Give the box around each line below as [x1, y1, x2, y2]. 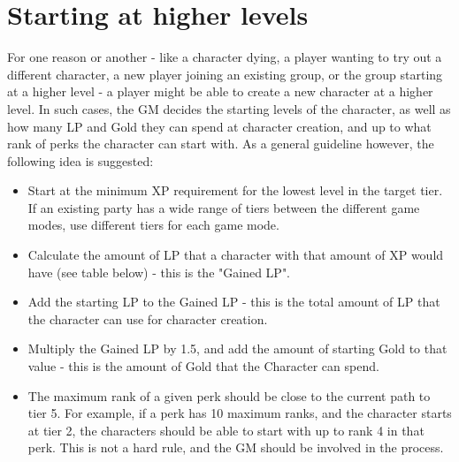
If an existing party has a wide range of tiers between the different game [27, 198, 420, 216]
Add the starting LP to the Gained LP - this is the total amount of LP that [27, 292, 440, 311]
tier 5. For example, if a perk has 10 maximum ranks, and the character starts [27, 404, 452, 422]
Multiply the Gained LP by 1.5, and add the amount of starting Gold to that [27, 339, 448, 358]
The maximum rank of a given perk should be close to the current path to [27, 386, 431, 405]
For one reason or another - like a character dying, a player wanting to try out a [7, 48, 442, 66]
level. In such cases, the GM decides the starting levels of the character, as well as [7, 99, 451, 117]
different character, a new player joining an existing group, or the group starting [7, 64, 443, 83]
